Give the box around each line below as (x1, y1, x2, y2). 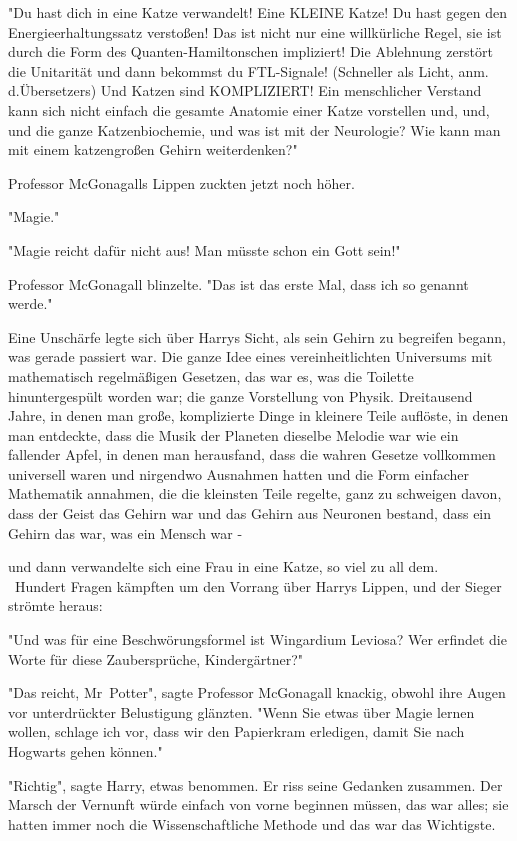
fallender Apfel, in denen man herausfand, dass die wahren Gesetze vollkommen (8, 444, 496, 465)
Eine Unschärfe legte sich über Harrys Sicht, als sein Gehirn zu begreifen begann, (8, 326, 506, 347)
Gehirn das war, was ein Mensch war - (8, 522, 243, 543)
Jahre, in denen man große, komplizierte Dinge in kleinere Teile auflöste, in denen (8, 405, 509, 426)
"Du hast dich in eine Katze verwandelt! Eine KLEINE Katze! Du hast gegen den (8, 2, 507, 22)
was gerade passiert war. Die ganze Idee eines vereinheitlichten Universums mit (8, 346, 493, 367)
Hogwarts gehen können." (8, 741, 163, 761)
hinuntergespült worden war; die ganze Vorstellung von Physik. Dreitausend (8, 385, 473, 406)
